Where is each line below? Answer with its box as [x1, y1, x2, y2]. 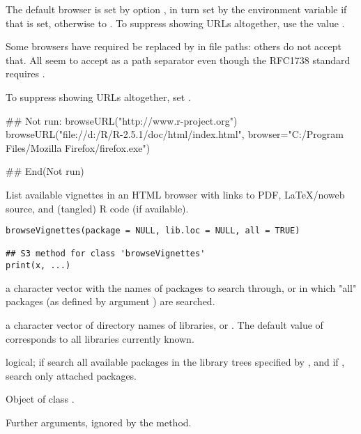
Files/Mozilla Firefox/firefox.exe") [6, 140, 151, 155]
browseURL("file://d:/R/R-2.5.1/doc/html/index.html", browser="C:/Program [6, 127, 344, 141]
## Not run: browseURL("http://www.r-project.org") [6, 113, 238, 127]
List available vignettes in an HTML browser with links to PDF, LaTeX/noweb [6, 187, 345, 201]
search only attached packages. [6, 368, 137, 382]
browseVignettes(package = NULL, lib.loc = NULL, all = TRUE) [6, 226, 300, 236]
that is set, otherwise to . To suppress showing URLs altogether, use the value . [6, 15, 345, 30]
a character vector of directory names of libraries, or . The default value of [6, 317, 323, 332]
